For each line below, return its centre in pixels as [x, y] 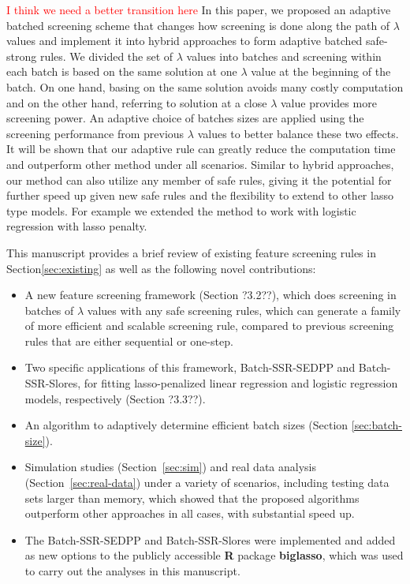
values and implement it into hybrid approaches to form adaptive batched [184, 41]
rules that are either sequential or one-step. [129, 341]
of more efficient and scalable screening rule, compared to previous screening [209, 326]
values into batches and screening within [284, 56]
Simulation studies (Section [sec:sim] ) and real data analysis [170, 467]
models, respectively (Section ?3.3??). [115, 398]
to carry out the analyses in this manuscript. [132, 571]
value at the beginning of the [321, 71]
